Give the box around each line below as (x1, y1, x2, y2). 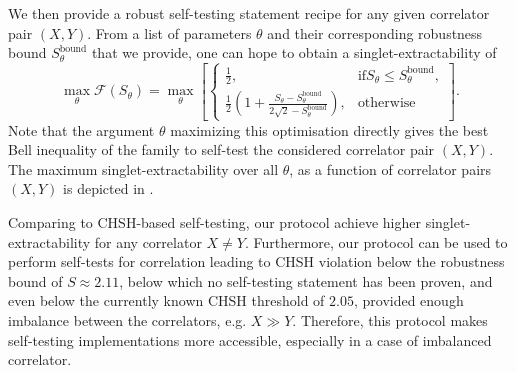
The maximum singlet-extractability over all (8, 158, 279, 179)
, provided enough (353, 290, 464, 311)
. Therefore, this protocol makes (292, 310, 488, 331)
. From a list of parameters (87, 22, 252, 43)
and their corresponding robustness (267, 22, 483, 43)
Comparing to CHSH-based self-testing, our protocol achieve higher (8, 212, 421, 233)
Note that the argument (8, 119, 155, 140)
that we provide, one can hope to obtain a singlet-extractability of (91, 42, 497, 63)
